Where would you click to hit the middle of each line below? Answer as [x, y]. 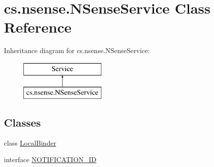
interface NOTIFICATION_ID [50, 159]
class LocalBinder [30, 143]
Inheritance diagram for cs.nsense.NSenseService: [77, 50]
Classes [22, 122]
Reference [38, 27]
